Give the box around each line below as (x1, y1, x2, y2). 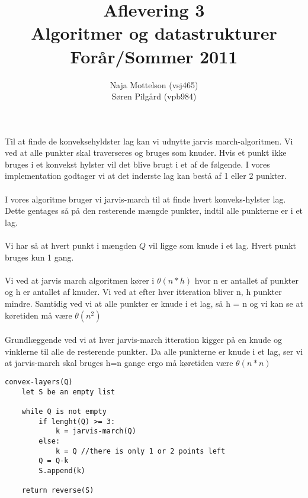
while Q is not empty (21, 407, 107, 416)
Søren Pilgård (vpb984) (111, 90, 197, 102)
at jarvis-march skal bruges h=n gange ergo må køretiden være (5, 356, 233, 369)
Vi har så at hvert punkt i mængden (5, 239, 137, 252)
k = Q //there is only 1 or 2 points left (55, 446, 226, 455)
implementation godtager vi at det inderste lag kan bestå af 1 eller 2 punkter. (5, 169, 287, 182)
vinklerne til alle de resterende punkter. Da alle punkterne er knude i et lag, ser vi (5, 345, 303, 357)
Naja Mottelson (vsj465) (110, 78, 198, 91)
